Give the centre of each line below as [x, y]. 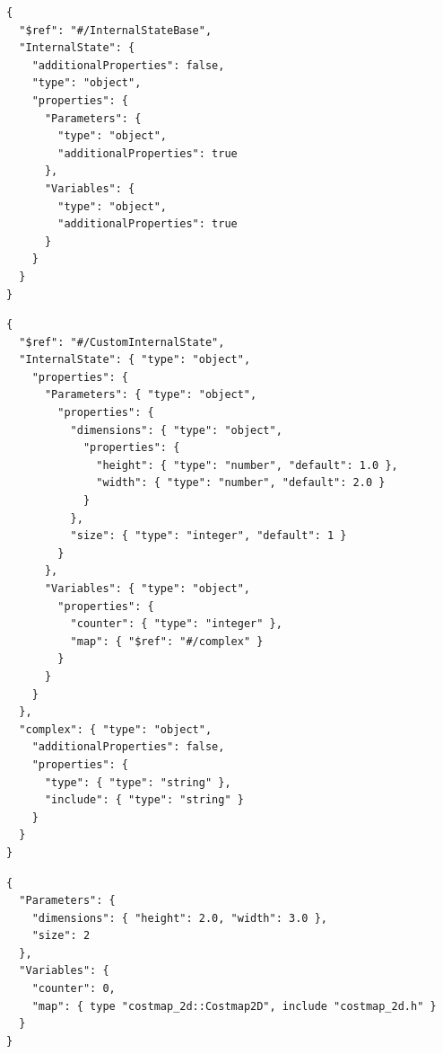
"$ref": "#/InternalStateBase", [116, 30]
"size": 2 [61, 936]
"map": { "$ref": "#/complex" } [167, 641]
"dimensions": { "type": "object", [176, 430]
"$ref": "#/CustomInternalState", [122, 342]
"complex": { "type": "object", [116, 729]
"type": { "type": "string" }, [138, 782]
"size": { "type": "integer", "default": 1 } [208, 536]
